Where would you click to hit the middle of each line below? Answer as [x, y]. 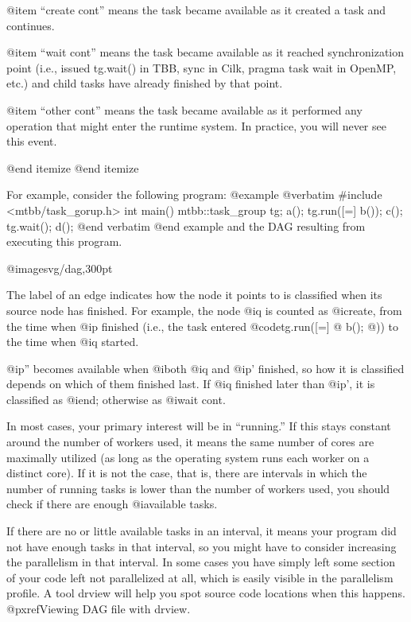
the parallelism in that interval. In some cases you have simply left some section [201, 562]
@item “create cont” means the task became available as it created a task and [196, 10]
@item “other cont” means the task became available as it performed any [184, 109]
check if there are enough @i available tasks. [112, 504]
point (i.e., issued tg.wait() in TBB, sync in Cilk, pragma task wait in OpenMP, [202, 67]
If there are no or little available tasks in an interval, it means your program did [202, 531]
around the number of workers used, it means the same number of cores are [190, 442]
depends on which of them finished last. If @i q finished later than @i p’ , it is [191, 384]
